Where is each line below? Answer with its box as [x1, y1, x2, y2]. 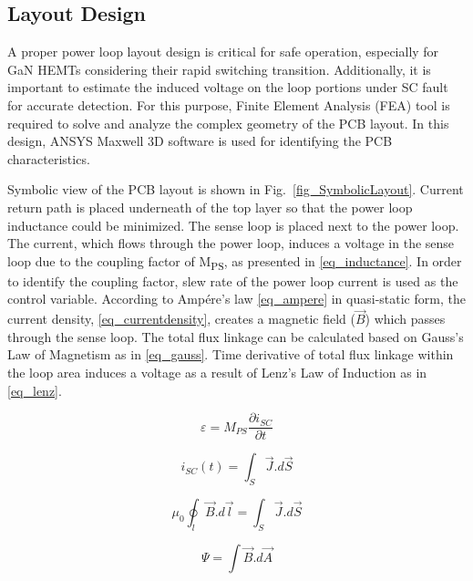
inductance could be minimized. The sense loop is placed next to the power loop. [7, 215, 459, 234]
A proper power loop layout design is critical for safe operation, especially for [7, 42, 439, 61]
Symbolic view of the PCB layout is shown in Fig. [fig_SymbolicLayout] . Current [7, 180, 464, 199]
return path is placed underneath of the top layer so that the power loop [7, 197, 413, 216]
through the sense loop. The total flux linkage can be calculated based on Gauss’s [7, 327, 464, 346]
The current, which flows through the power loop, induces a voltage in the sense [7, 233, 455, 253]
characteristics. [7, 149, 90, 168]
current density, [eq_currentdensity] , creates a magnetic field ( [7, 309, 355, 328]
